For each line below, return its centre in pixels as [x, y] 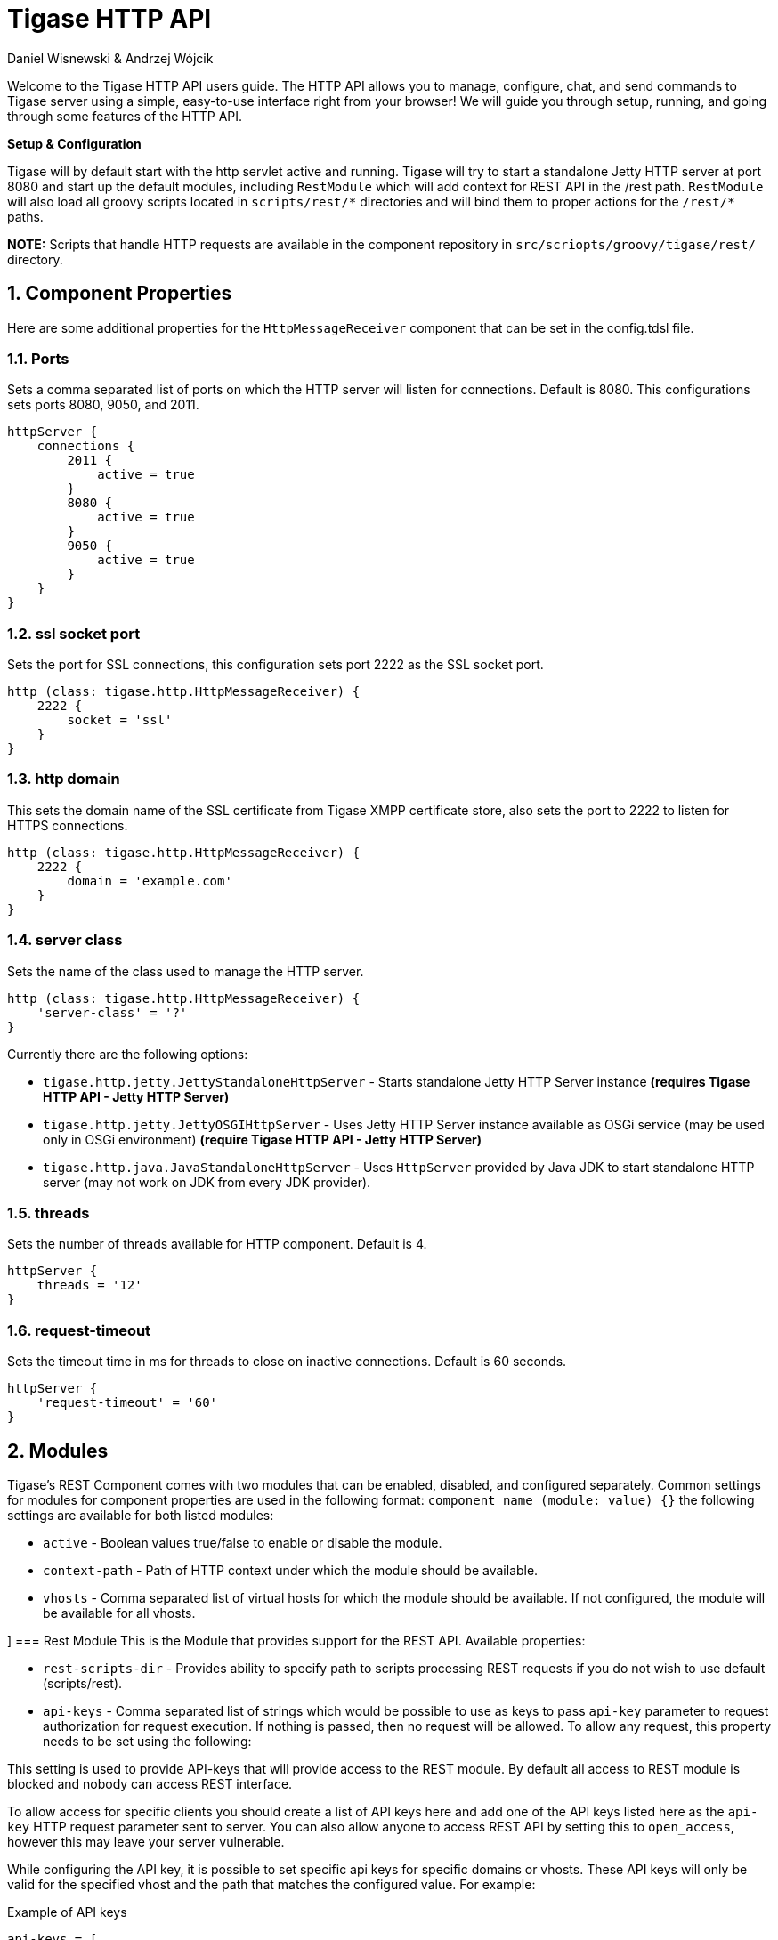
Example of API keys [67, 1912]
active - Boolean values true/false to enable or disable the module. [243, 1542]
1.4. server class [65, 940]
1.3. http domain [64, 779]
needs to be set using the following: [147, 1741]
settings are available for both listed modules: [141, 1515]
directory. [35, 259]
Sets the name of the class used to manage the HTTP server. [186, 971]
